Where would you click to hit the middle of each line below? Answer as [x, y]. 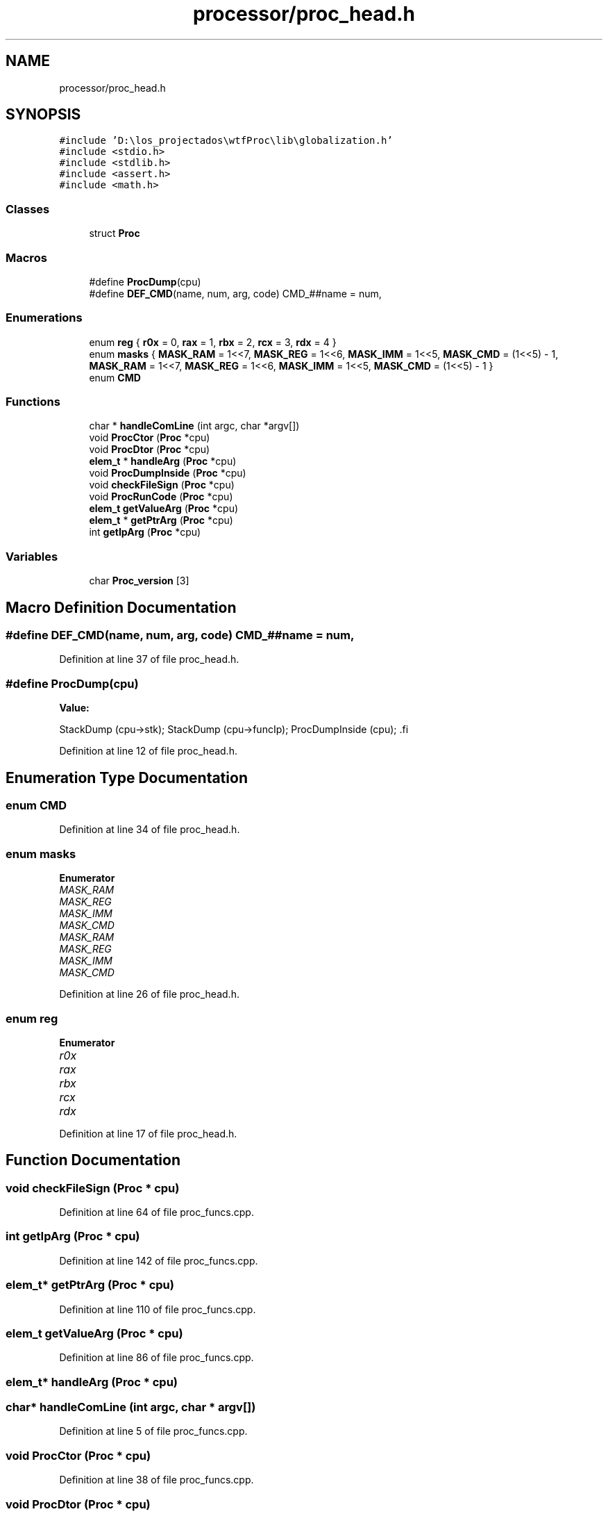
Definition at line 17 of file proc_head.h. [148, 1133]
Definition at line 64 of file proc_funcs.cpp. [157, 1212]
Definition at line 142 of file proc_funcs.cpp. [159, 1260]
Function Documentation [93, 1160]
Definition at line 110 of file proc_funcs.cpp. [158, 1309]
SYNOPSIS [43, 115]
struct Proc [115, 233]
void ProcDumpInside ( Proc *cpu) [168, 473]
